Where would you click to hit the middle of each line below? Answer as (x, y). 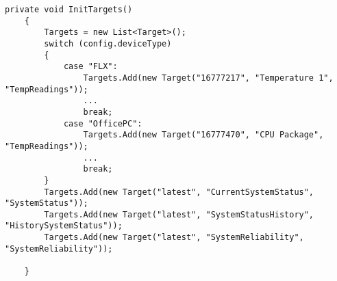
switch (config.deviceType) (108, 43)
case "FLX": (90, 67)
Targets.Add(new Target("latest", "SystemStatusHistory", (179, 214)
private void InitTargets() (69, 10)
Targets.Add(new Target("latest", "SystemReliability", (174, 238)
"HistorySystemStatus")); (64, 226)
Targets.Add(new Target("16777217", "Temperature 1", (208, 78)
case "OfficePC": (103, 123)
